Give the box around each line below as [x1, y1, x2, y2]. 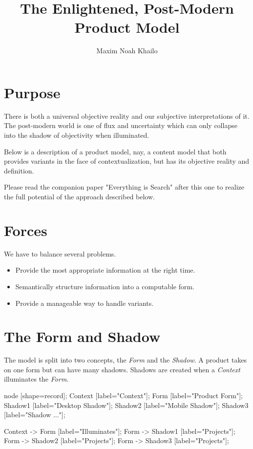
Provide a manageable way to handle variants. [15, 298, 154, 308]
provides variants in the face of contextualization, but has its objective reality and [4, 156, 250, 166]
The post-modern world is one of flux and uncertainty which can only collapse [4, 120, 237, 130]
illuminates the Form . [4, 374, 69, 384]
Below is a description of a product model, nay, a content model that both [4, 146, 227, 156]
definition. [4, 165, 34, 175]
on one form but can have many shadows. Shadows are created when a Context [4, 364, 240, 374]
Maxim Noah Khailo [96, 45, 158, 56]
